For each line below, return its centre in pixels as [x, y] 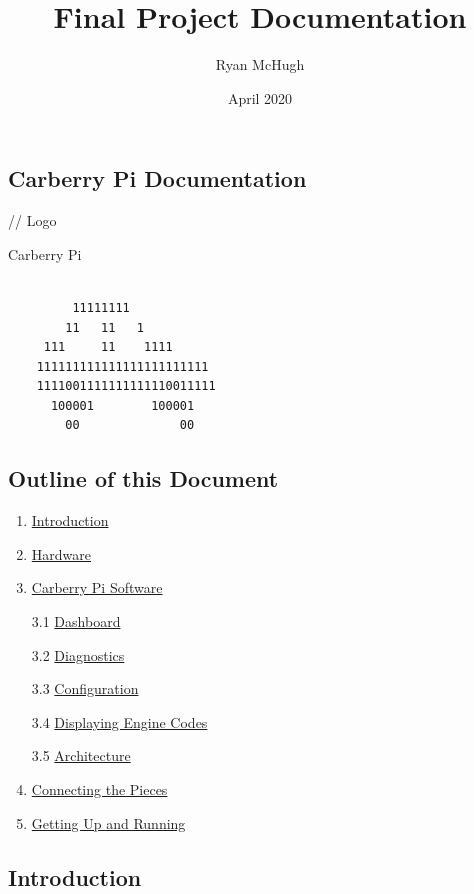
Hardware [61, 553]
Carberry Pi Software [97, 587]
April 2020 [260, 97]
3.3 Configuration [85, 688]
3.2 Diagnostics [78, 654]
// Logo [32, 220]
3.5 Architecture [81, 755]
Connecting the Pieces [99, 789]
